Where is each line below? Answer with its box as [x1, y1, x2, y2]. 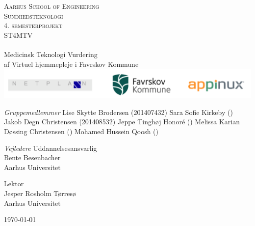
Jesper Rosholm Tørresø [4, 188, 76, 198]
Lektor [4, 178, 24, 189]
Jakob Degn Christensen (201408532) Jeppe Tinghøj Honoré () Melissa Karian [4, 116, 240, 127]
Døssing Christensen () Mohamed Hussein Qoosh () [4, 126, 158, 136]
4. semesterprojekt [4, 20, 63, 30]
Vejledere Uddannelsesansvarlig [4, 142, 97, 153]
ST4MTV [4, 29, 33, 40]
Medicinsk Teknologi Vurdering [4, 49, 98, 59]
